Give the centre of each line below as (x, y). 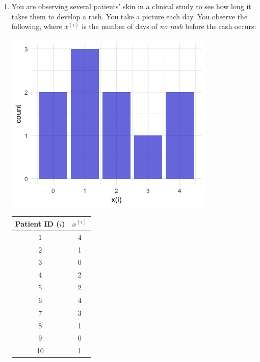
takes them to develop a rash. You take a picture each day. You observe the (129, 16)
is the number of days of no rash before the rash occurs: (169, 26)
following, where (37, 26)
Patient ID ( (37, 223)
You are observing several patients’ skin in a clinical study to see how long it (131, 6)
